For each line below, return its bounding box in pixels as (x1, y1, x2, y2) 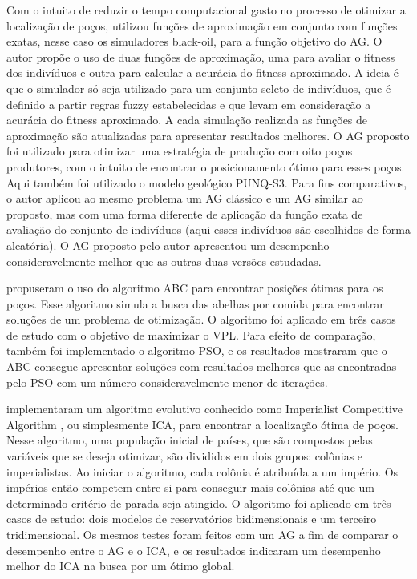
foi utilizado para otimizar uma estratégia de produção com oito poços (6, 143, 353, 159)
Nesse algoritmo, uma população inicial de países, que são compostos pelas (6, 432, 373, 448)
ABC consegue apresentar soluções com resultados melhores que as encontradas (6, 358, 397, 375)
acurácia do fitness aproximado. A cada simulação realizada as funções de (6, 111, 368, 128)
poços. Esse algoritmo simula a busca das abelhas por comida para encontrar (6, 295, 384, 312)
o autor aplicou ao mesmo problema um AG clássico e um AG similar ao (6, 190, 363, 207)
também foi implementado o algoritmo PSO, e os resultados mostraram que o (6, 342, 387, 359)
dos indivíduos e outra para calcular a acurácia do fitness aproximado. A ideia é (6, 64, 399, 81)
